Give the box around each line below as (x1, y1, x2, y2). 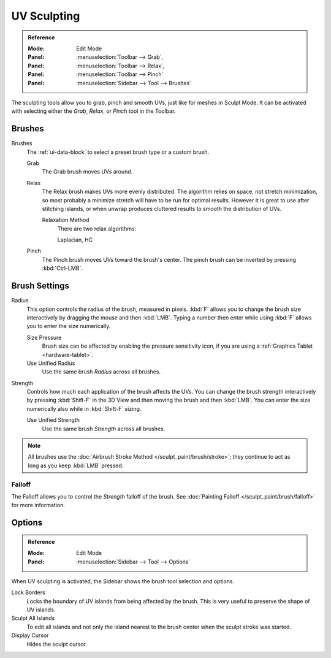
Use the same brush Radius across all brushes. (42, 368, 161, 375)
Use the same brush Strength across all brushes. (42, 425, 165, 432)
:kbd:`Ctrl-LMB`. (42, 264, 83, 272)
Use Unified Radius (26, 359, 75, 367)
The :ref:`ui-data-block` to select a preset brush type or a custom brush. (26, 148, 210, 156)
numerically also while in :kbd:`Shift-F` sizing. (26, 405, 142, 412)
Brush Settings (11, 281, 70, 291)
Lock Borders (11, 589, 45, 596)
